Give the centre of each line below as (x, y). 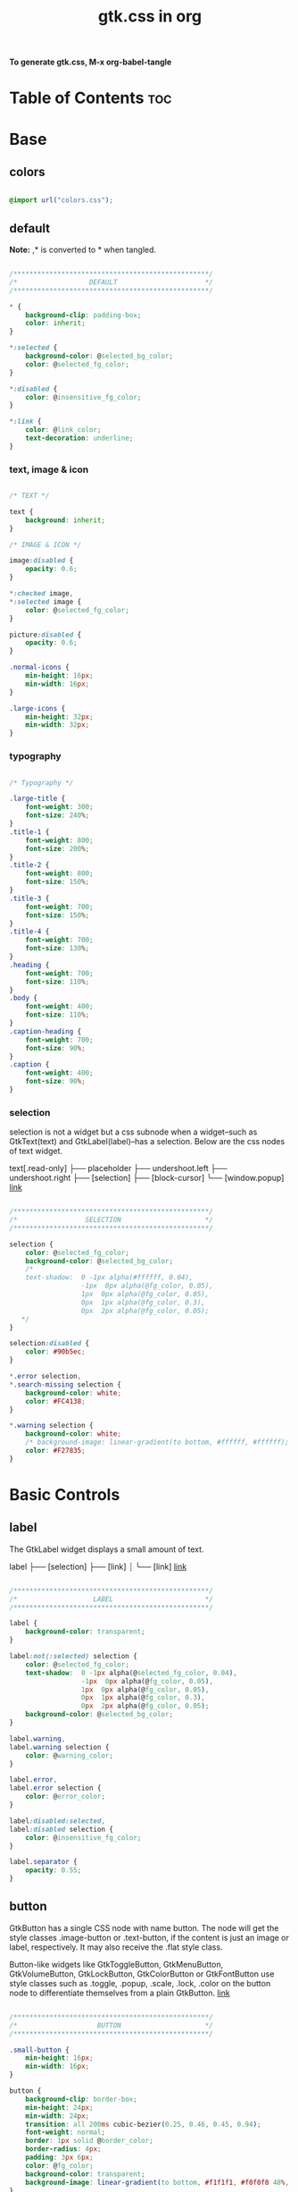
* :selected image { (46, 602)
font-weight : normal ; (65, 2133)
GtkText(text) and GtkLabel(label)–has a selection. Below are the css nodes (147, 1142)
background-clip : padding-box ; (83, 315)
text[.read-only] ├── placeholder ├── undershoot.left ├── (118, 1168)
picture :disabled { (46, 635)
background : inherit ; (65, 520)
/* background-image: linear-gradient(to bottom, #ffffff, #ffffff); (157, 1442)
